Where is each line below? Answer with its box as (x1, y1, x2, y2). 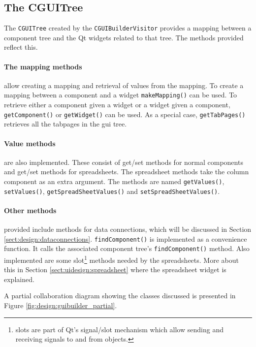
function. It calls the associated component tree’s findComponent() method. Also (4, 243, 250, 253)
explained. (4, 274, 34, 284)
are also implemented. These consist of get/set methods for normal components (4, 157, 243, 167)
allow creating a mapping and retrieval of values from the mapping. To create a (4, 80, 244, 90)
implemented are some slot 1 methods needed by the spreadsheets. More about (4, 253, 239, 265)
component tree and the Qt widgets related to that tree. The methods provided (4, 32, 244, 42)
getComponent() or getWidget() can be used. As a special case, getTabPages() (4, 109, 246, 119)
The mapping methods (4, 61, 82, 71)
